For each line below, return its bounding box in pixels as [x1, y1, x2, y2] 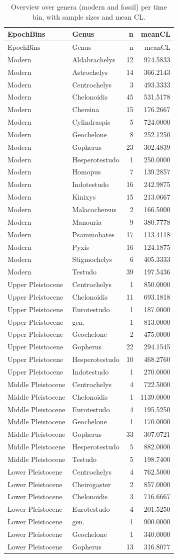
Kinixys [72, 192, 96, 202]
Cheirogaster [72, 479, 111, 489]
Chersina [72, 104, 99, 115]
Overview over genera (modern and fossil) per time [10, 2, 167, 12]
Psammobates [72, 229, 114, 239]
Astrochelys [72, 66, 108, 77]
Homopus [72, 166, 101, 177]
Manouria [72, 216, 102, 227]
